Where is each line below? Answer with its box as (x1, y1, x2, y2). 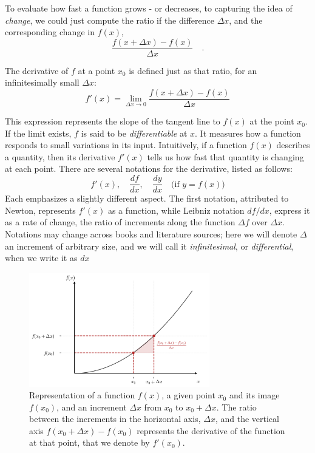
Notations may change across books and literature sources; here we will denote (5, 227, 297, 240)
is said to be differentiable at (81, 126, 188, 139)
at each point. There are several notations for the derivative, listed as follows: (5, 162, 293, 175)
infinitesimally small (5, 76, 80, 89)
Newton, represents (5, 203, 76, 216)
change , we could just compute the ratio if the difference (5, 13, 214, 26)
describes (276, 138, 310, 151)
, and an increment (56, 400, 127, 413)
